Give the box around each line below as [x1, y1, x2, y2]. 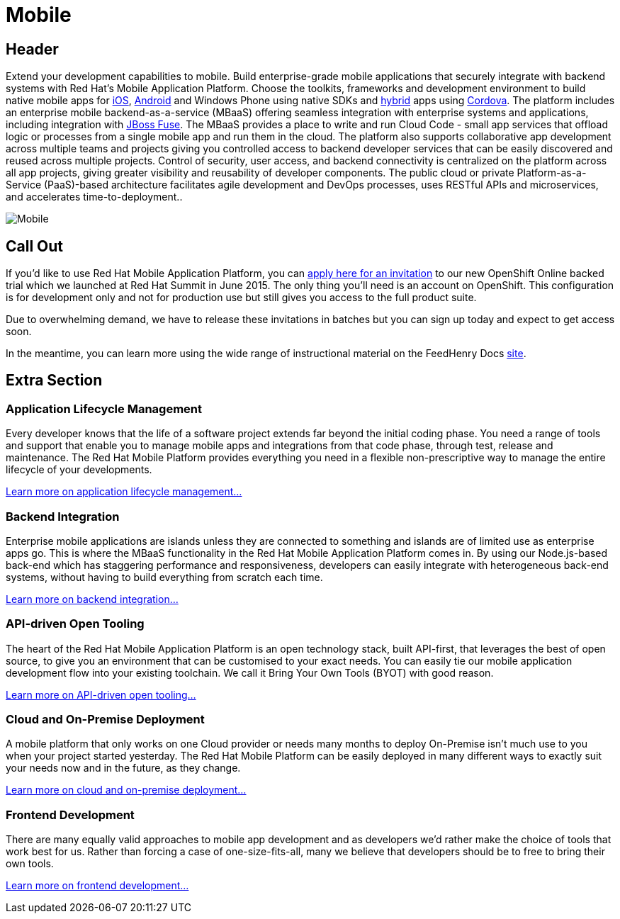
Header [6, 40, 59, 58]
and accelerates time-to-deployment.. [6, 191, 183, 203]
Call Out [6, 237, 64, 255]
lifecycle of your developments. [6, 463, 152, 476]
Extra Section [6, 371, 103, 390]
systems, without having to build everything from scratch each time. [6, 570, 323, 583]
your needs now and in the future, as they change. [6, 762, 241, 774]
